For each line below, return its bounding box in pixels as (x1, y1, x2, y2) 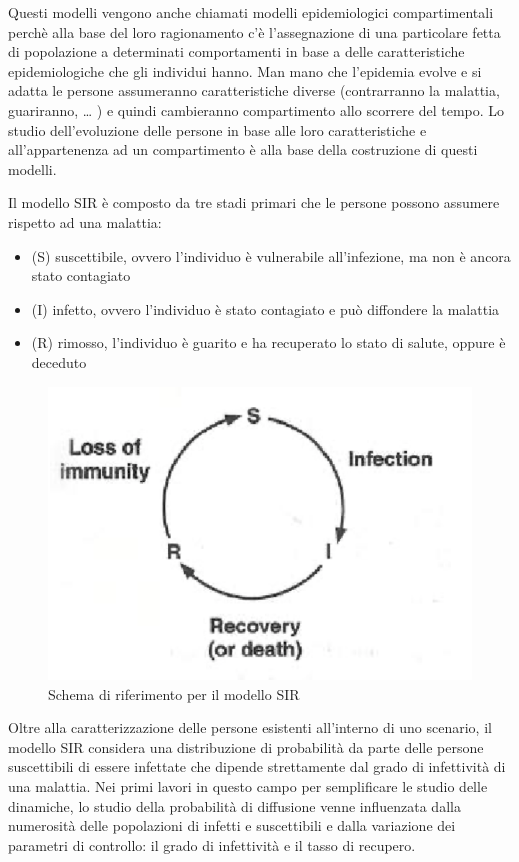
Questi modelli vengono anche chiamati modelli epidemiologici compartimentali (8, 2, 494, 22)
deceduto (31, 351, 87, 372)
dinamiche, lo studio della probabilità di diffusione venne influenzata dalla (8, 795, 461, 816)
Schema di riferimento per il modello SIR (48, 683, 300, 704)
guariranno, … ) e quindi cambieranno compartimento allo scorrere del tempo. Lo (8, 99, 505, 120)
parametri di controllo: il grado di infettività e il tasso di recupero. (8, 834, 416, 855)
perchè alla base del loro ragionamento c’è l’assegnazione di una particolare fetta (8, 21, 501, 42)
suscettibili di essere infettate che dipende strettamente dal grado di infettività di (8, 756, 506, 777)
